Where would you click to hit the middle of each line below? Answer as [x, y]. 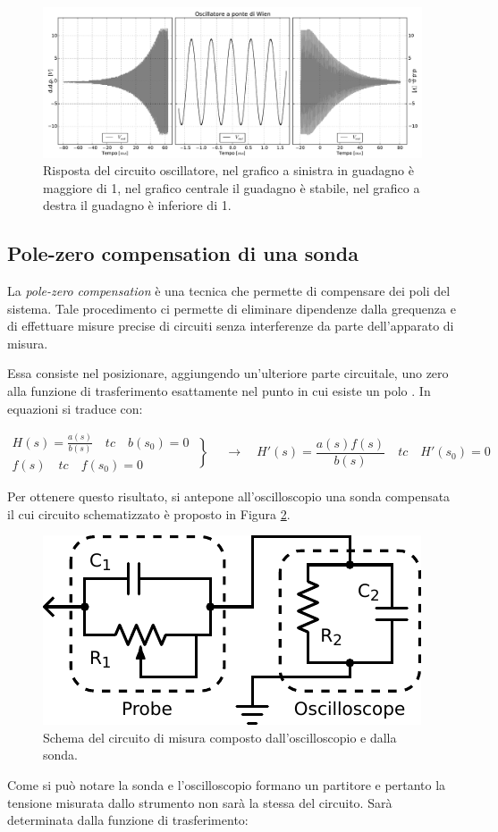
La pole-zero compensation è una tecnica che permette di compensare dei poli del [229, 291]
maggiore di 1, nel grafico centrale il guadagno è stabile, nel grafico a [232, 187]
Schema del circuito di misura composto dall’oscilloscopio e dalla [220, 737]
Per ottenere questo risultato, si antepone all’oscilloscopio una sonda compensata [229, 496]
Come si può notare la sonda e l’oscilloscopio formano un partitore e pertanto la [227, 784]
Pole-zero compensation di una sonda [183, 253]
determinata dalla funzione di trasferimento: [128, 820]
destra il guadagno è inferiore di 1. [137, 205]
